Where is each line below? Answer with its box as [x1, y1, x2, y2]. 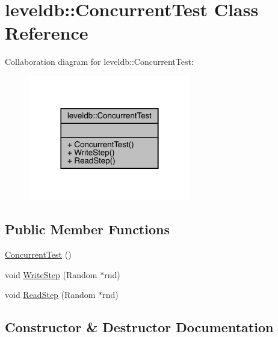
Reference [5, 20, 88, 45]
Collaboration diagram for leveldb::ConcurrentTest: [5, 55, 194, 68]
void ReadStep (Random [5, 288, 96, 301]
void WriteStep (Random [5, 268, 97, 281]
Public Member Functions [5, 220, 170, 238]
